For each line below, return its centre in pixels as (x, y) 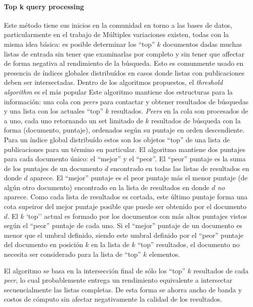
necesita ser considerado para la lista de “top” (73, 254)
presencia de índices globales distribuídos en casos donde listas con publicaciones (124, 72)
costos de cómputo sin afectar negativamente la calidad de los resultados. (113, 299)
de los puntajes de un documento (53, 168)
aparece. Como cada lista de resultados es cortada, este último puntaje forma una (126, 197)
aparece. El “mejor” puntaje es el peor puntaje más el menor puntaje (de (139, 178)
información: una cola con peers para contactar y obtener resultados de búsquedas (126, 101)
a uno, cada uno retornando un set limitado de (74, 120)
